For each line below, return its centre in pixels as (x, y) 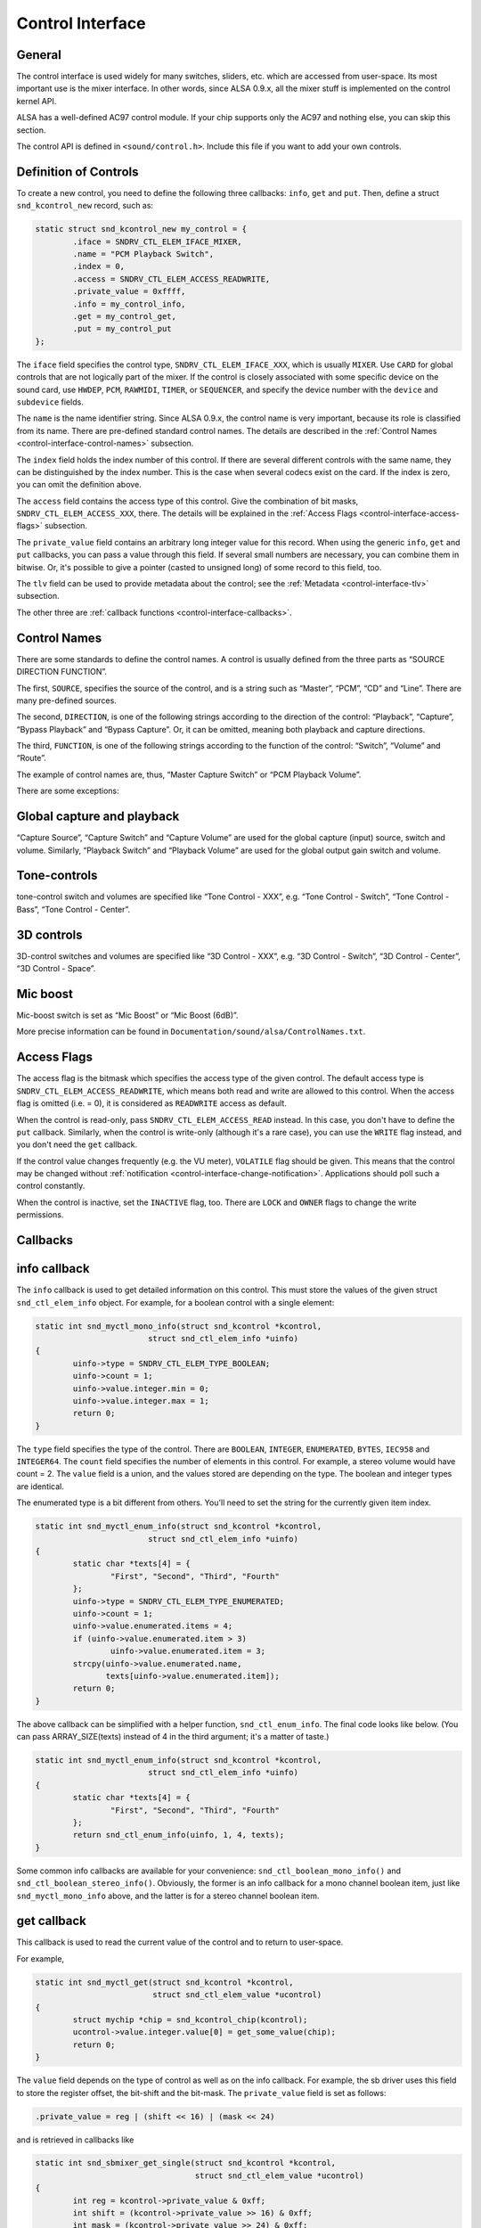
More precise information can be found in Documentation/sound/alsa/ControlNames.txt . (191, 1032)
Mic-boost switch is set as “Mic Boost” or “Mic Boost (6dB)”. (127, 1015)
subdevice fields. (50, 402)
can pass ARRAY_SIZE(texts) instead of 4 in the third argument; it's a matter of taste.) (173, 1737)
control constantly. (51, 1186)
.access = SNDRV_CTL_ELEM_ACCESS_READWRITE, (171, 279)
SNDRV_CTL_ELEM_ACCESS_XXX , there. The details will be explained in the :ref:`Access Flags (187, 513)
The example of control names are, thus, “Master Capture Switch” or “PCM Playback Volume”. (189, 774)
